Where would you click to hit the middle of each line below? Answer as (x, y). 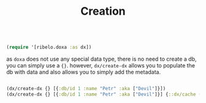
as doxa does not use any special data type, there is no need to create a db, (102, 59)
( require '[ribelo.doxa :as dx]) (49, 47)
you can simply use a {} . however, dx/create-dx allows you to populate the (101, 66)
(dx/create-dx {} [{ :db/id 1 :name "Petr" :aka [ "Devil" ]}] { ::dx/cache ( (104, 94)
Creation (103, 11)
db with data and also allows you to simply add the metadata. (84, 72)
